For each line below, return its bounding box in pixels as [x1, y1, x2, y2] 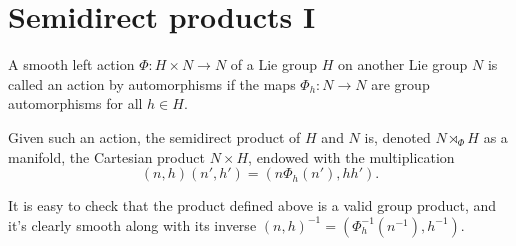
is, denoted [364, 126, 431, 147]
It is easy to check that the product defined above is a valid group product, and [8, 195, 497, 216]
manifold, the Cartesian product [8, 146, 205, 167]
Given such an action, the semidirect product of [8, 126, 301, 147]
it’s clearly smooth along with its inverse [8, 214, 257, 235]
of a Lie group [230, 54, 317, 75]
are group [371, 73, 430, 94]
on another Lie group [337, 54, 468, 75]
